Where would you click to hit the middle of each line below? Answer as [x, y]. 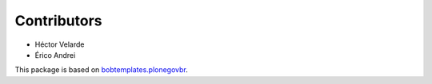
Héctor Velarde [60, 44]
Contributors [59, 21]
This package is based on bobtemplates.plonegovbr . [101, 70]
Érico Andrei [55, 55]
